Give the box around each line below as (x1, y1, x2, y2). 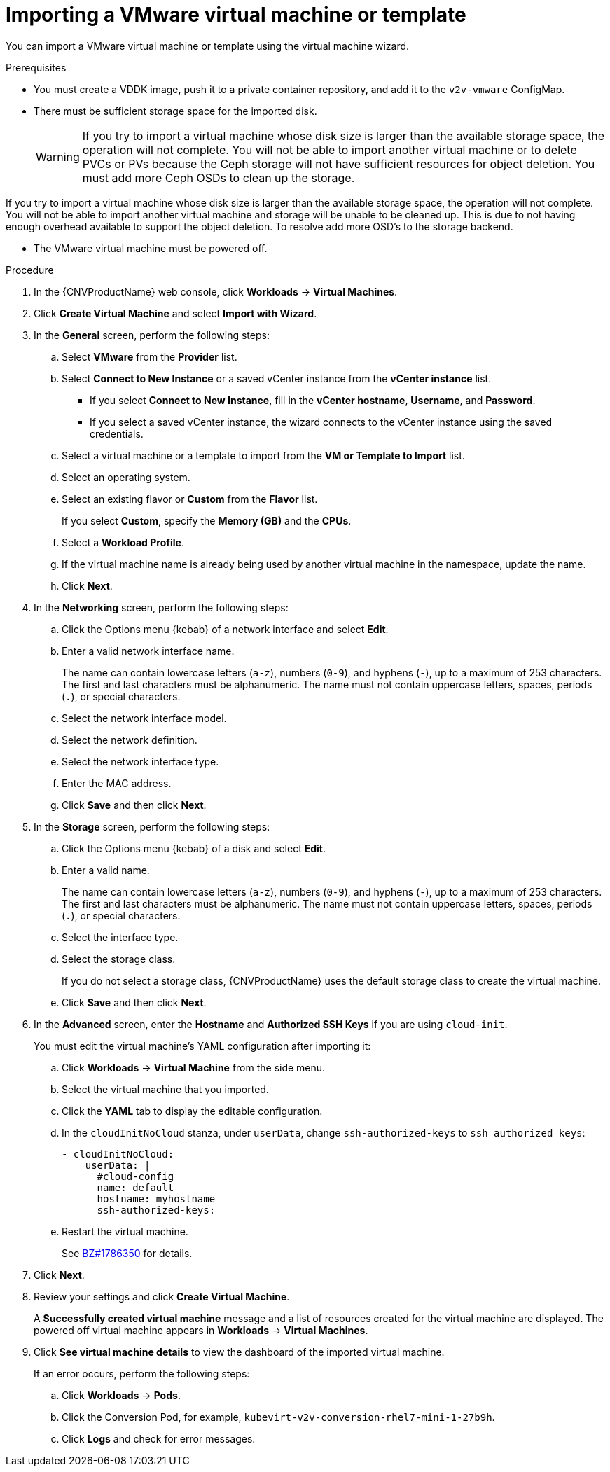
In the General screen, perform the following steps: (34, 328, 270, 341)
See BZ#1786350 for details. (62, 1247, 193, 1259)
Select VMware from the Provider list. (62, 350, 237, 363)
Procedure (6, 263, 54, 276)
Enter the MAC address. (62, 777, 172, 789)
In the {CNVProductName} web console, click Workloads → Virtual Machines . (34, 285, 398, 298)
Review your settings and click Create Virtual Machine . (34, 1290, 290, 1303)
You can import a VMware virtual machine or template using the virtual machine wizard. (6, 39, 410, 52)
